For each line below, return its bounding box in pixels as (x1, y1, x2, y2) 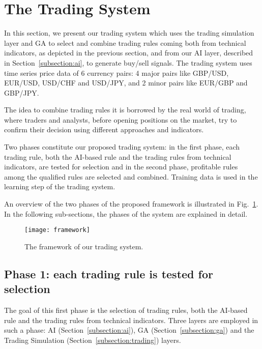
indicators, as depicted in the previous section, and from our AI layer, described (4, 47, 253, 58)
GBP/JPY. (4, 87, 39, 98)
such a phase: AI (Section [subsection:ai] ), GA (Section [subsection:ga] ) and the (4, 325, 254, 335)
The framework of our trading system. (24, 241, 143, 251)
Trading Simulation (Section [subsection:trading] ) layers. (4, 334, 181, 345)
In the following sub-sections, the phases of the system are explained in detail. (4, 208, 248, 219)
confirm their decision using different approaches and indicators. (4, 124, 204, 135)
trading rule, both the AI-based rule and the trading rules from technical (4, 151, 231, 162)
